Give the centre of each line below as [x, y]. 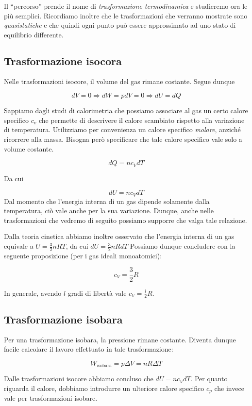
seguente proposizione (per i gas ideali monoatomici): [83, 255]
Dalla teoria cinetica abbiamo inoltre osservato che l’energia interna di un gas [119, 236]
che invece [229, 388]
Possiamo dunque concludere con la [183, 246]
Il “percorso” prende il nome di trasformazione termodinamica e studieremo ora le [126, 6]
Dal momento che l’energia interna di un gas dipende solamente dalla [107, 201]
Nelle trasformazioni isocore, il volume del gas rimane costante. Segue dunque [119, 81]
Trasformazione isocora [63, 60]
